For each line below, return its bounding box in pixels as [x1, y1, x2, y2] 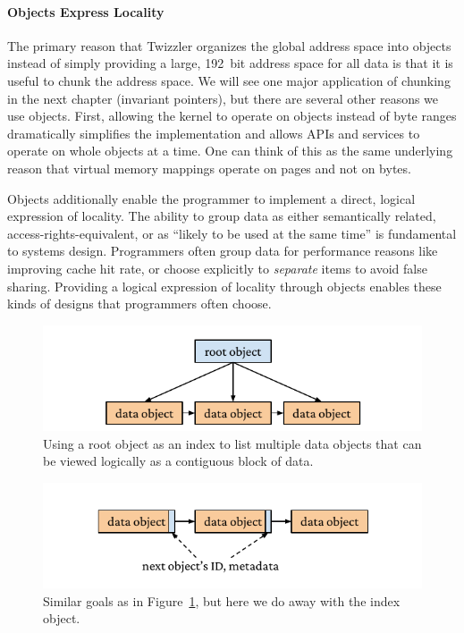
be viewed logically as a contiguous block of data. [43, 452, 314, 470]
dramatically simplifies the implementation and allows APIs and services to [7, 123, 420, 142]
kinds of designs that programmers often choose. [7, 294, 272, 313]
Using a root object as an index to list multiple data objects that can [43, 434, 422, 452]
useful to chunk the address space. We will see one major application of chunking [7, 71, 451, 89]
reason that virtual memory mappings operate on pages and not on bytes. [7, 158, 411, 177]
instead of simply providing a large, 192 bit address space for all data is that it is [7, 54, 453, 72]
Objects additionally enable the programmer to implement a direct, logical [7, 189, 416, 207]
